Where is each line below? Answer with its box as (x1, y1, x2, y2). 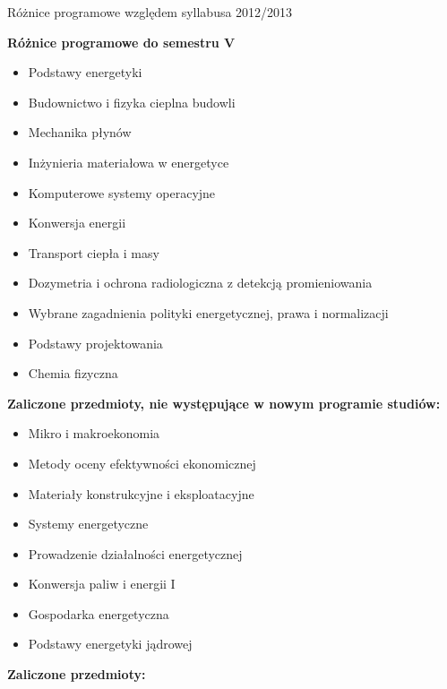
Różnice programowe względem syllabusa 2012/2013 (7, 3, 293, 21)
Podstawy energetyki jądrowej (28, 634, 193, 653)
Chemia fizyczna (28, 364, 118, 383)
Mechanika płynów (28, 123, 132, 142)
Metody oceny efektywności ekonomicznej (28, 453, 256, 472)
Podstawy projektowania (28, 333, 163, 352)
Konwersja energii (28, 213, 126, 232)
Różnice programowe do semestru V (7, 32, 236, 51)
